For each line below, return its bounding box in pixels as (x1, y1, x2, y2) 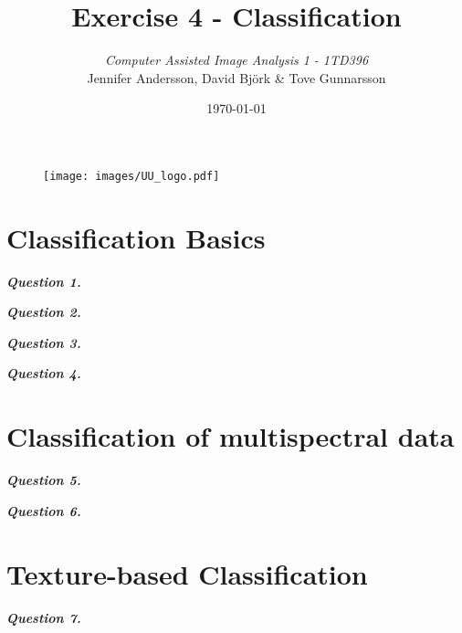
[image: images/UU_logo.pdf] (43, 169, 220, 183)
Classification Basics (6, 218, 266, 256)
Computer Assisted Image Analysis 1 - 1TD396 (104, 50, 369, 69)
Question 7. (6, 607, 81, 627)
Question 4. (6, 364, 81, 383)
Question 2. (6, 302, 81, 322)
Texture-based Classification (6, 554, 368, 592)
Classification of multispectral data (6, 417, 455, 455)
